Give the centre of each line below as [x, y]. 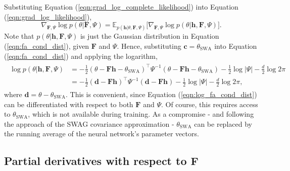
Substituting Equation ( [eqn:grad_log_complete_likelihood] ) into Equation [121, 7]
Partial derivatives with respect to [95, 161]
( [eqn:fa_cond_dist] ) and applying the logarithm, [81, 56]
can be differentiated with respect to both [69, 104]
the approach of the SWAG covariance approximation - [89, 123]
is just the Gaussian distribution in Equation [150, 36]
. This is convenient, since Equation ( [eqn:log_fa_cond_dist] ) [161, 94]
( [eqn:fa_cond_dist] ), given [47, 46]
